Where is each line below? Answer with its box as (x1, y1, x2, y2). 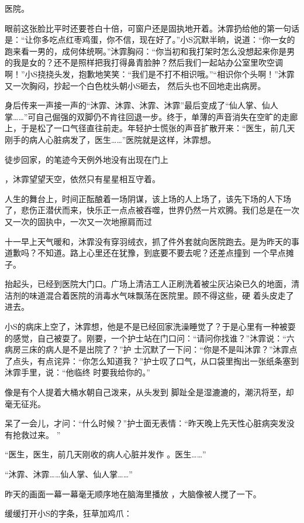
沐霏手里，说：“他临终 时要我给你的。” (5, 366, 150, 378)
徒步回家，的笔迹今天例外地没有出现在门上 (5, 153, 168, 165)
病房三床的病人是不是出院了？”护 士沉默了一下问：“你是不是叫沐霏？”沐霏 (5, 343, 289, 355)
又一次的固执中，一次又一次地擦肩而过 (5, 215, 152, 227)
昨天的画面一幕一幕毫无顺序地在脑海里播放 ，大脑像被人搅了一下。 (5, 487, 261, 500)
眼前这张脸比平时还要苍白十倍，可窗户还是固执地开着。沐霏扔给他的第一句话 (5, 22, 299, 34)
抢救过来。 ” (12, 428, 61, 440)
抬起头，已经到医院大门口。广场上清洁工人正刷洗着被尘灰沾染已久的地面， (5, 278, 291, 290)
